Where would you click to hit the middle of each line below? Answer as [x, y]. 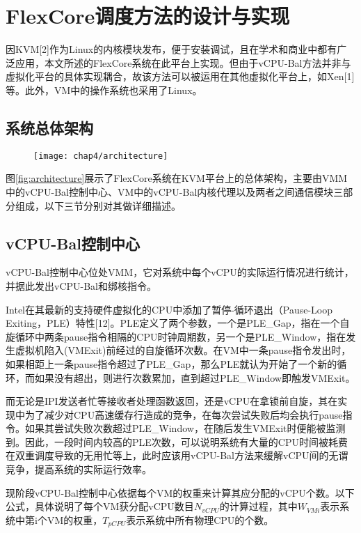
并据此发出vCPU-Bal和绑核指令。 [81, 285]
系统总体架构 [49, 127]
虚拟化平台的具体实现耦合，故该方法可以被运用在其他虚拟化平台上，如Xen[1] [180, 76]
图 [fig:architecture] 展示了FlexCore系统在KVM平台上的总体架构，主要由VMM [177, 178]
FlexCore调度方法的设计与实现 [148, 16]
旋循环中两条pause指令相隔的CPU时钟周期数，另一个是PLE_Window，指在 [176, 336]
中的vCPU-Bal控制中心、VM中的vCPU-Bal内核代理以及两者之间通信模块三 [175, 191]
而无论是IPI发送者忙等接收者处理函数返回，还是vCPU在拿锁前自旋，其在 [172, 401]
